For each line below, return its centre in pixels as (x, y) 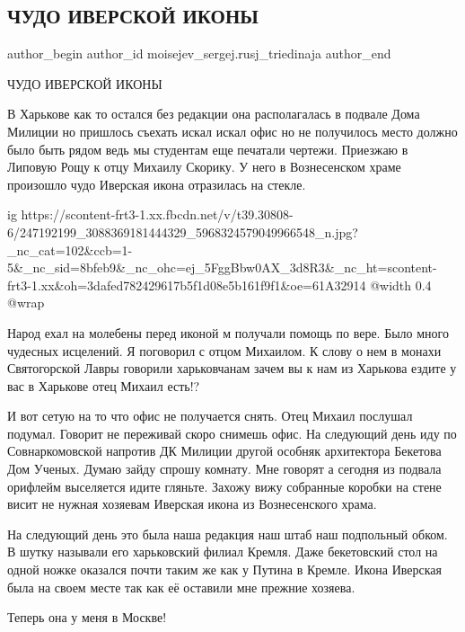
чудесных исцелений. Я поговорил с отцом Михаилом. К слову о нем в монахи (224, 350)
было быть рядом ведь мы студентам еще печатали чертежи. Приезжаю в (208, 149)
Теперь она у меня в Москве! (87, 617)
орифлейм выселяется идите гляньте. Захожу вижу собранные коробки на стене (224, 486)
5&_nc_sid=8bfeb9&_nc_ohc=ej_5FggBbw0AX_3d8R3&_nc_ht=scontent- (222, 267)
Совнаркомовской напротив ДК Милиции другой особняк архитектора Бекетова (224, 451)
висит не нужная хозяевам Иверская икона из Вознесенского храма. (192, 504)
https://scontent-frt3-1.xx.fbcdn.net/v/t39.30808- (157, 214)
